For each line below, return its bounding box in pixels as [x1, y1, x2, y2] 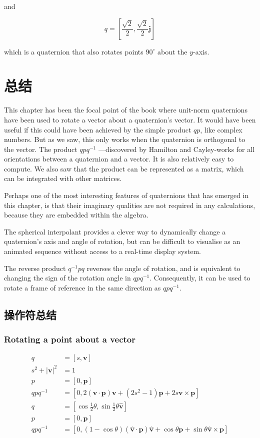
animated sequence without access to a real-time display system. [4, 246, 201, 256]
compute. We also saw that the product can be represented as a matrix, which [4, 163, 244, 173]
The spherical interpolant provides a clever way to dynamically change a [4, 226, 226, 236]
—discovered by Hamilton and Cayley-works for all [98, 143, 255, 154]
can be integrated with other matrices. [4, 173, 122, 183]
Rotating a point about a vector [4, 333, 135, 345]
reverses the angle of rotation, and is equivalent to [86, 262, 240, 273]
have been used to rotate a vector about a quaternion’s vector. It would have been [4, 114, 256, 124]
